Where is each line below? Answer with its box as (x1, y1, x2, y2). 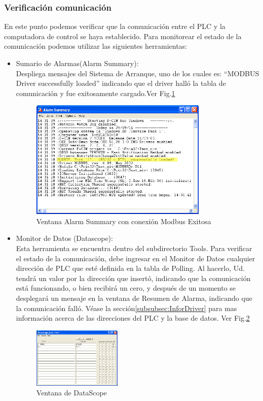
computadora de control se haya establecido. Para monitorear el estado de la (4, 30, 242, 41)
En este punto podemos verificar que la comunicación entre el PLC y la (4, 21, 226, 32)
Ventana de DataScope (36, 387, 107, 398)
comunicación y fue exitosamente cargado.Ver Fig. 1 (16, 87, 175, 98)
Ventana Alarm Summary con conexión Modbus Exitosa (36, 215, 211, 226)
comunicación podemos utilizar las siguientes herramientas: (4, 41, 187, 51)
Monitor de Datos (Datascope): (16, 233, 113, 243)
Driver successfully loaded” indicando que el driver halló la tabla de (16, 78, 226, 88)
